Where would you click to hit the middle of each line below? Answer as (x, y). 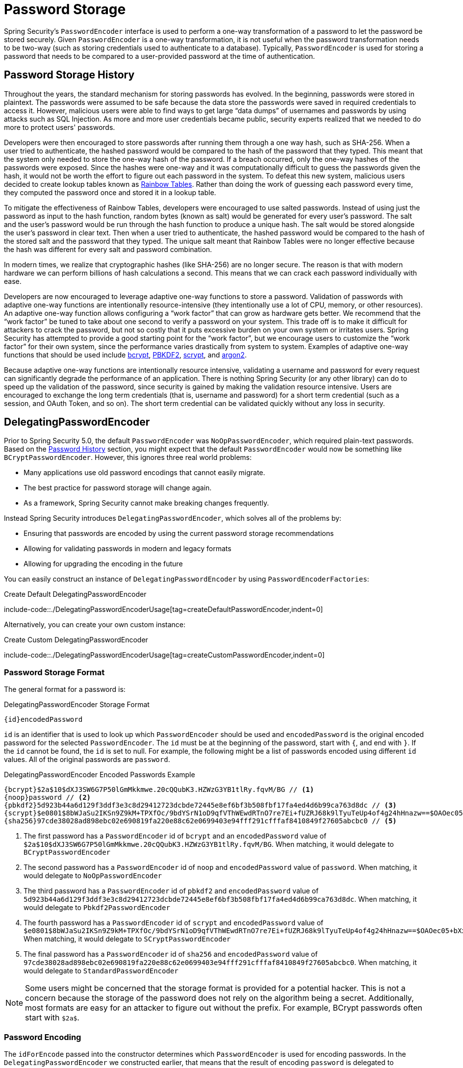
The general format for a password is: (65, 689)
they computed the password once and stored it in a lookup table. (110, 192)
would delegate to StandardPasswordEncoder (101, 971)
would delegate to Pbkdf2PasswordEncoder (97, 908)
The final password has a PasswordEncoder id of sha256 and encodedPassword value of (171, 954)
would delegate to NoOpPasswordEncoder (93, 876)
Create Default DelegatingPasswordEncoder (75, 594)
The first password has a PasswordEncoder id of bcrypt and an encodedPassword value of (175, 836)
